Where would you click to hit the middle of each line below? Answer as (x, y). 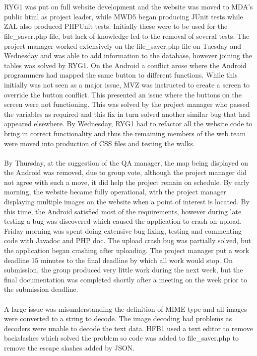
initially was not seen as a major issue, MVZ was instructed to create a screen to (127, 84)
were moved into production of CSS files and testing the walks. (99, 143)
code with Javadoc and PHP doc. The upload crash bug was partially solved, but (128, 240)
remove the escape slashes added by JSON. (69, 347)
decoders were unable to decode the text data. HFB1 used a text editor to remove (128, 328)
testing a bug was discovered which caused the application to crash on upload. (123, 221)
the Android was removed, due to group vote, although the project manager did (126, 172)
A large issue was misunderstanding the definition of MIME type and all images (126, 309)
